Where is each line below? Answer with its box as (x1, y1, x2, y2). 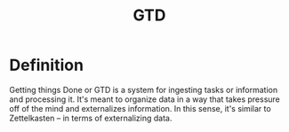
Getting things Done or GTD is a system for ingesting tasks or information (9, 84, 278, 95)
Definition (9, 55, 84, 75)
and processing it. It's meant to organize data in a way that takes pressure (9, 94, 280, 105)
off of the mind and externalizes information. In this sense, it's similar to (9, 103, 271, 113)
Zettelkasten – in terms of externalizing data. (9, 113, 173, 123)
